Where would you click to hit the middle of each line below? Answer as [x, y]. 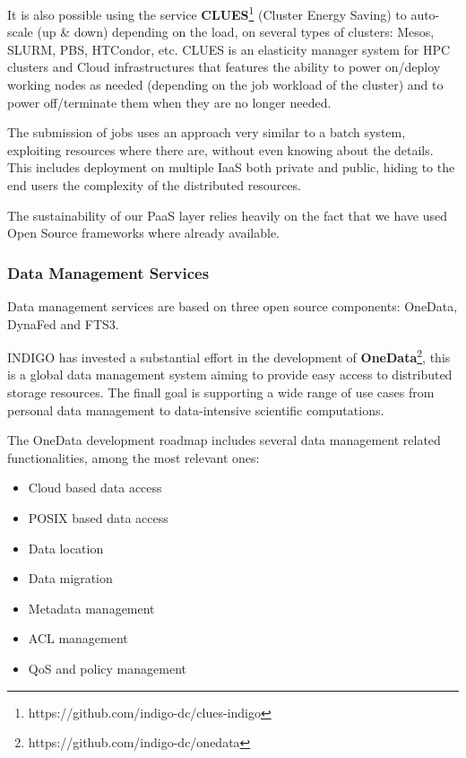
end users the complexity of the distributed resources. [154, 185]
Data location [66, 548]
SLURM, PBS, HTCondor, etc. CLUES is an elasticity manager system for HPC [229, 49]
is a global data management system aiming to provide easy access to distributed [230, 375]
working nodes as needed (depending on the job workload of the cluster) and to [225, 85]
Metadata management [91, 608]
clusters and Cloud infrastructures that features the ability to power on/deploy [224, 67]
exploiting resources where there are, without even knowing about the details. [220, 149]
